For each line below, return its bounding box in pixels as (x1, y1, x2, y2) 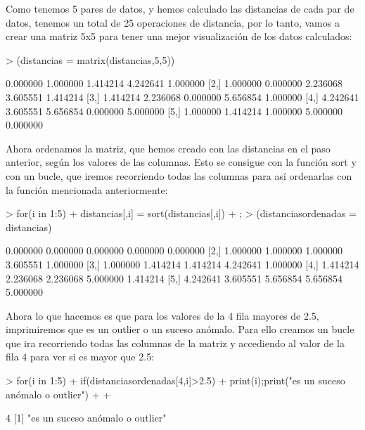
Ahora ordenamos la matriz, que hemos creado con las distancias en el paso (6, 141, 331, 155)
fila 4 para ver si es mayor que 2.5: (6, 349, 155, 364)
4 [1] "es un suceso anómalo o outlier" (6, 410, 167, 425)
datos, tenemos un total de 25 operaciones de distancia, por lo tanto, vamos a (6, 15, 340, 30)
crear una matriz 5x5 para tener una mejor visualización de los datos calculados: (6, 29, 352, 44)
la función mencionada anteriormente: (6, 182, 168, 197)
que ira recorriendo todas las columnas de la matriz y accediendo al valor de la (6, 335, 345, 350)
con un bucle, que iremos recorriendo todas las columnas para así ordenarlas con (6, 168, 352, 183)
